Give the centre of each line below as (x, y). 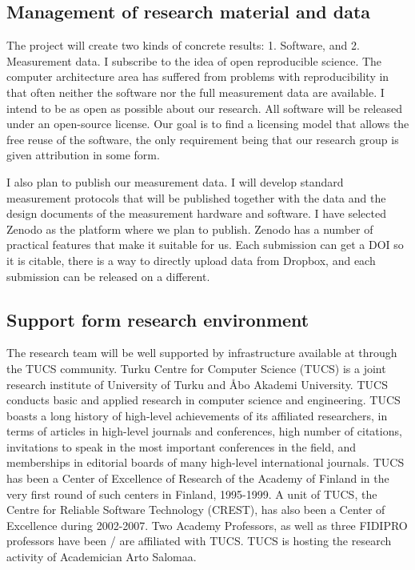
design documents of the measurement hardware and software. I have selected (196, 213)
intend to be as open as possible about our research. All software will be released (204, 108)
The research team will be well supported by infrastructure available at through (202, 353)
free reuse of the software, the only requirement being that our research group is (203, 139)
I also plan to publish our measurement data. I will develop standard (175, 181)
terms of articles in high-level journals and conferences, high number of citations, (204, 431)
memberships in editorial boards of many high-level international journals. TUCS (206, 462)
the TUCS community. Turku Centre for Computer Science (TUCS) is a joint (196, 368)
